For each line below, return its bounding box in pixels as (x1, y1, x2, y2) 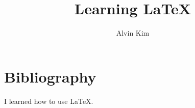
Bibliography (4, 66, 96, 87)
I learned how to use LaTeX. (4, 95, 93, 106)
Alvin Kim (116, 28, 150, 38)
